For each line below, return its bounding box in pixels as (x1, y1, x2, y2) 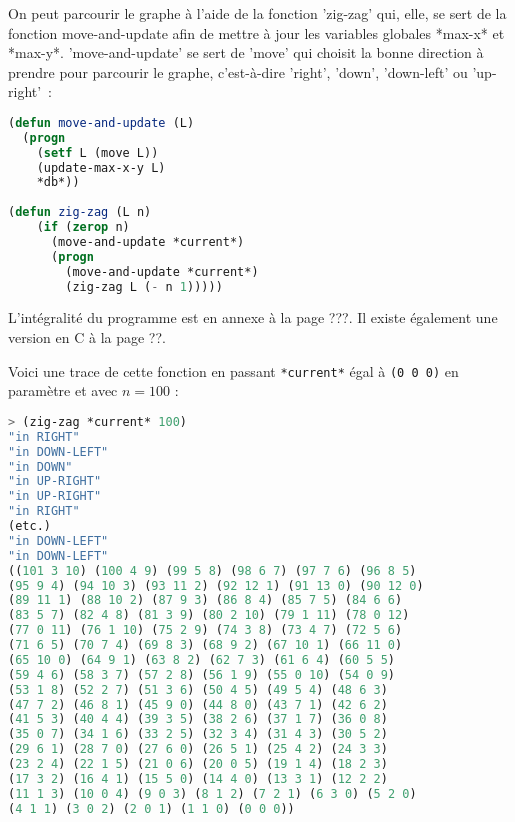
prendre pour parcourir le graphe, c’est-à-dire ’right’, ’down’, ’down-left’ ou (8, 61, 468, 82)
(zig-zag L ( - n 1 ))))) (65, 279, 223, 294)
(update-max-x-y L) (36, 160, 166, 175)
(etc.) (8, 519, 51, 534)
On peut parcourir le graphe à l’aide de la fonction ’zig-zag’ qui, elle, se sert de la (8, 3, 507, 23)
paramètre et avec (8, 380, 118, 401)
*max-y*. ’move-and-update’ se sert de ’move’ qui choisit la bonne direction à (8, 42, 484, 63)
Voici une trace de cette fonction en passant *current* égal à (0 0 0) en (8, 360, 459, 381)
